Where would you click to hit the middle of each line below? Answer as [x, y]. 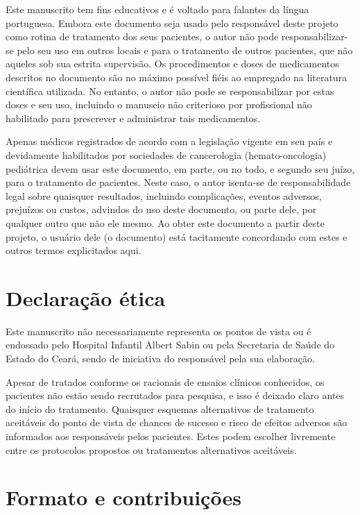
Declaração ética [86, 297]
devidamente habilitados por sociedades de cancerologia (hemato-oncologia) [166, 154]
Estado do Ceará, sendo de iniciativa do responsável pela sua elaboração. [160, 358]
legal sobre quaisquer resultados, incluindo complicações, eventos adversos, [164, 195]
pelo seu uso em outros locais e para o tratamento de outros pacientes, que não [185, 50]
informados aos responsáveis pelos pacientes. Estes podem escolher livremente [171, 436]
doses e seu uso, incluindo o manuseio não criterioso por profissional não [159, 104]
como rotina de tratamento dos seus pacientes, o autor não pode [142, 36]
